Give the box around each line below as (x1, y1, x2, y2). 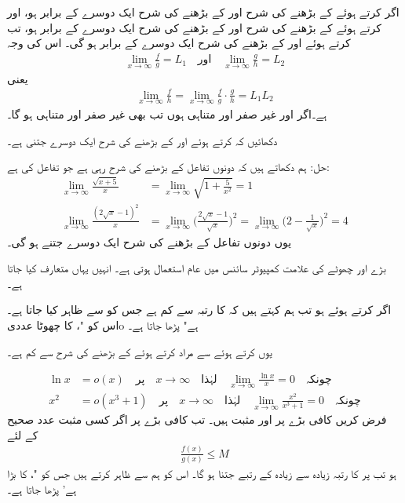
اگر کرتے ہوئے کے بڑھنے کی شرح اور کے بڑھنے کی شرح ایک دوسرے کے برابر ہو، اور (7, 4, 400, 20)
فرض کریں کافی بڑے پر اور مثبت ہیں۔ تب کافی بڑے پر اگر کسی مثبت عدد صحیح (7, 411, 387, 428)
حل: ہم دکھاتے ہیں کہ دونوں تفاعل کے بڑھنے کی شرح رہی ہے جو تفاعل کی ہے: (7, 159, 330, 175)
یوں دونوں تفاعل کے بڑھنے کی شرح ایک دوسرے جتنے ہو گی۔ (7, 233, 292, 250)
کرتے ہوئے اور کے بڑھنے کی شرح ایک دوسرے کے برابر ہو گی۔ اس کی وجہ (7, 35, 351, 51)
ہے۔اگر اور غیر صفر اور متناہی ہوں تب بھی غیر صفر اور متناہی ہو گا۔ (7, 105, 327, 122)
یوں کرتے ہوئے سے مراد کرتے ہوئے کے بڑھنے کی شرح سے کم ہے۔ (7, 343, 272, 359)
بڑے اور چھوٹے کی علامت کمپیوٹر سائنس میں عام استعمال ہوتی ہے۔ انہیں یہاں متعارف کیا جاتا (7, 260, 386, 276)
